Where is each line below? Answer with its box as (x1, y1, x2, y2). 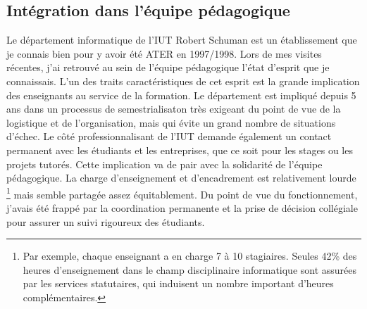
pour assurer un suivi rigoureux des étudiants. (6, 214, 205, 229)
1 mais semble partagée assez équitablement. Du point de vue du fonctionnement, (6, 184, 358, 201)
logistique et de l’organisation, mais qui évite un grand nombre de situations (6, 115, 336, 130)
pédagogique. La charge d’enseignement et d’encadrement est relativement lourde (6, 170, 356, 185)
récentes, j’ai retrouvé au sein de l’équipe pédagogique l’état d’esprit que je (6, 60, 330, 75)
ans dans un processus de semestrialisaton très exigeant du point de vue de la (6, 101, 341, 116)
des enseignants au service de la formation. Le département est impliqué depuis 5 (6, 87, 356, 102)
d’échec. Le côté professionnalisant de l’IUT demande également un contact (6, 129, 332, 144)
